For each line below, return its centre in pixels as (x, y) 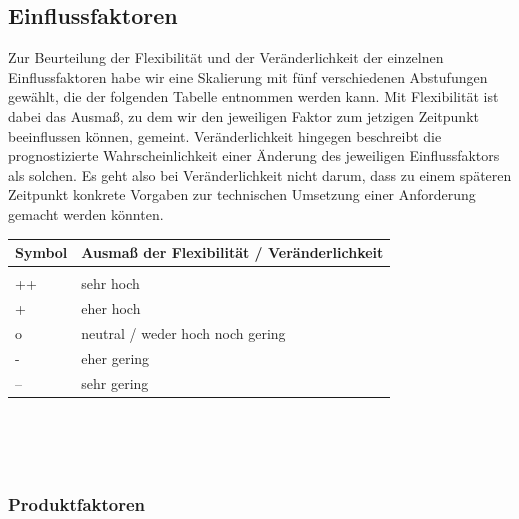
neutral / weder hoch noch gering (183, 332)
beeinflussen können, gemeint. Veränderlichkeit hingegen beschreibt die (225, 135)
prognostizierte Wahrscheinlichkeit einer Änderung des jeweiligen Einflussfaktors (254, 155)
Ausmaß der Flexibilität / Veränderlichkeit (232, 252)
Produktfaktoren (77, 504)
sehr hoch (110, 283)
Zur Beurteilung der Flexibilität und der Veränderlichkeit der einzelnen (226, 57)
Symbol (41, 252)
